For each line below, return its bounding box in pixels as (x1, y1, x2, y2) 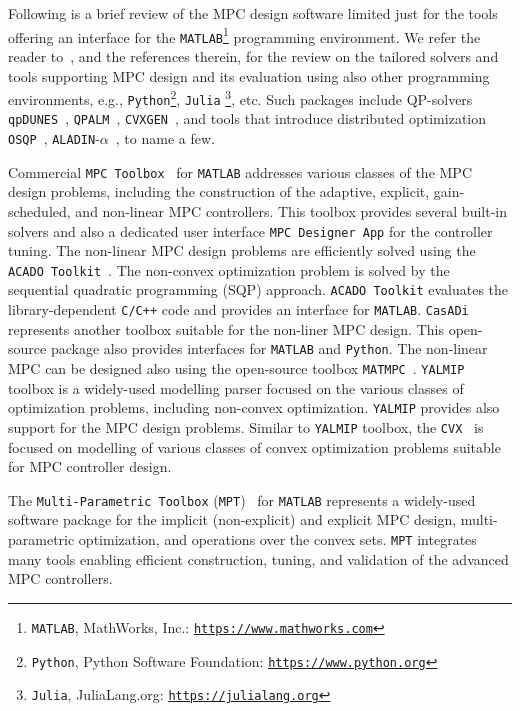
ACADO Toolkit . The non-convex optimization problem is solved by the (8, 259, 450, 280)
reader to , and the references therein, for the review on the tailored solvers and (8, 45, 499, 66)
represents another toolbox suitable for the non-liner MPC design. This (8, 318, 444, 339)
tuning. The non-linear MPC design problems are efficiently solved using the (8, 240, 476, 261)
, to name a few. (115, 128, 215, 149)
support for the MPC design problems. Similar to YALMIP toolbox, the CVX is (8, 416, 484, 437)
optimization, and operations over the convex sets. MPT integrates (78, 529, 477, 550)
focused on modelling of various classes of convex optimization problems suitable (8, 436, 501, 457)
